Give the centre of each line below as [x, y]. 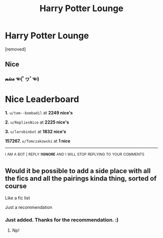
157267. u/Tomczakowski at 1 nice [38, 141]
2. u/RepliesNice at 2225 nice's [37, 122]
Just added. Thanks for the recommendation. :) [62, 220]
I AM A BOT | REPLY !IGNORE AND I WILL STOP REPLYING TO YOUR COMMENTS [75, 155]
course [16, 186]
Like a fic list [17, 198]
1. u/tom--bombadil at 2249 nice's [39, 113]
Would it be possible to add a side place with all [78, 171]
